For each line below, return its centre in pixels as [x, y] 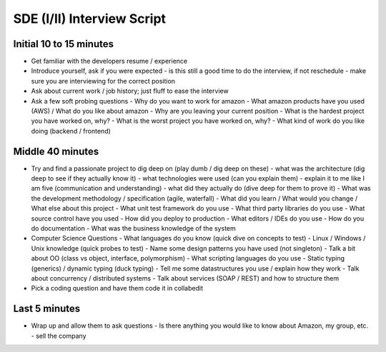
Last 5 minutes [47, 309]
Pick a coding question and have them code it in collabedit [117, 288]
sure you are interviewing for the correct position [103, 81]
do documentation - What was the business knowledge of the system [133, 228]
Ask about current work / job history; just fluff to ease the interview [130, 91]
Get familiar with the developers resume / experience [109, 61]
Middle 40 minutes [56, 151]
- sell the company [59, 336]
